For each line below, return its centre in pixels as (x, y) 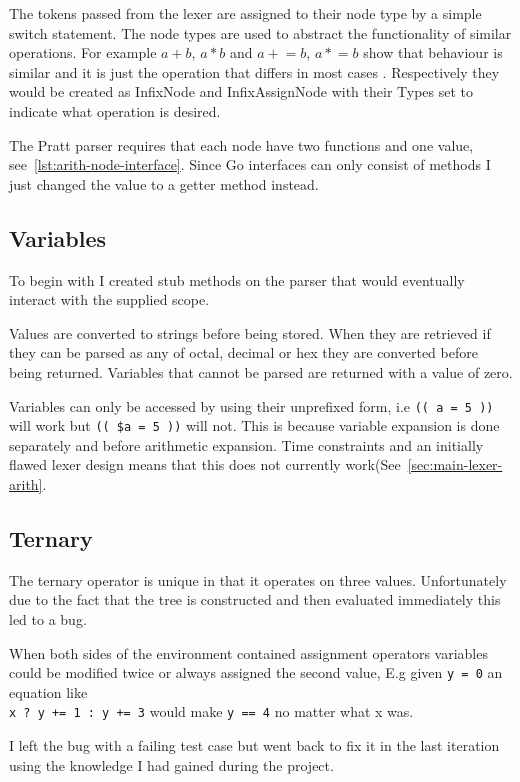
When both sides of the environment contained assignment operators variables (248, 652)
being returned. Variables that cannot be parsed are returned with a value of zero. (261, 371)
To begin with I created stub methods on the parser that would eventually (237, 279)
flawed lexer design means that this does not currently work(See (205, 464)
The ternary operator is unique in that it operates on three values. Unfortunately (258, 579)
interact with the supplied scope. (109, 299)
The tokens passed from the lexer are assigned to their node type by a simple (245, 13)
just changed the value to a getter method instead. (164, 183)
